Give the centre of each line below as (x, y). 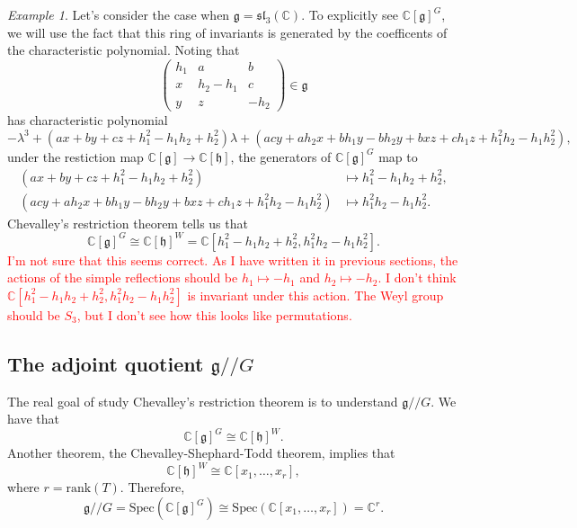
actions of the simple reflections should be (123, 277)
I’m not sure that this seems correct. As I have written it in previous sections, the (233, 260)
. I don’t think (417, 277)
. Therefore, (152, 487)
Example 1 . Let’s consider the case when (119, 14)
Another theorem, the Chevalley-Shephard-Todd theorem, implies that (201, 453)
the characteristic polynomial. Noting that (124, 50)
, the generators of (281, 156)
